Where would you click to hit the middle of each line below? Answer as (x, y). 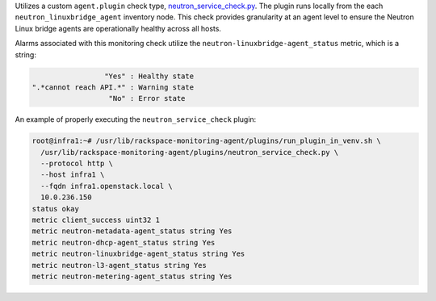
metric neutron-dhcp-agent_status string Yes (124, 242)
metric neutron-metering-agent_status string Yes (132, 276)
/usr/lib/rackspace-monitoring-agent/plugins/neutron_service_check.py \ (190, 152)
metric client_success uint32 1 (96, 220)
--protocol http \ (77, 164)
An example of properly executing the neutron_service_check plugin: (136, 119)
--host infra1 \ (73, 175)
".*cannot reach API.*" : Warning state (113, 87)
